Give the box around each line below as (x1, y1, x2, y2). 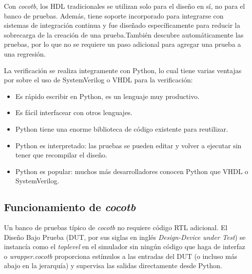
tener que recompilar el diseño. (15, 150, 107, 160)
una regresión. (4, 48, 46, 59)
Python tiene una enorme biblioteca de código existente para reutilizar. (15, 123, 228, 134)
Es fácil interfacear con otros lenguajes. (15, 107, 133, 117)
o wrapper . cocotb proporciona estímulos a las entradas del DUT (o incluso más (4, 251, 237, 261)
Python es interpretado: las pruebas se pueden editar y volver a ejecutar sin (15, 140, 242, 150)
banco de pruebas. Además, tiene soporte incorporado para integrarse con (4, 10, 224, 20)
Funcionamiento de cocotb (4, 199, 136, 215)
